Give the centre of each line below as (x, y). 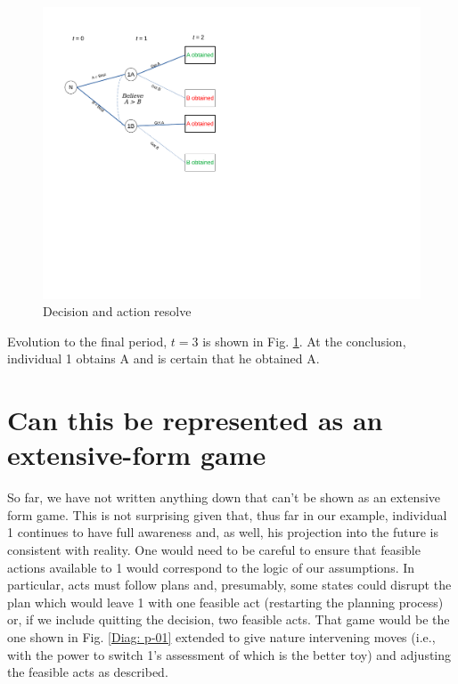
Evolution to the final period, (87, 341)
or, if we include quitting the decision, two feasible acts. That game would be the (229, 619)
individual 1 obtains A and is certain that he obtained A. (164, 358)
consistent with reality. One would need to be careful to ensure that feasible (214, 549)
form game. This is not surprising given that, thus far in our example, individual (227, 514)
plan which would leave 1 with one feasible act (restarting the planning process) (225, 602)
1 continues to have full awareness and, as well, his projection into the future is (223, 532)
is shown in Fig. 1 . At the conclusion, (304, 341)
